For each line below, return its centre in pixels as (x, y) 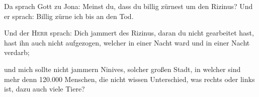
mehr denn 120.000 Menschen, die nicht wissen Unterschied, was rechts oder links (129, 79)
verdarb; (17, 52)
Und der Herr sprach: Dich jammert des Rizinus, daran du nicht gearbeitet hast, (129, 33)
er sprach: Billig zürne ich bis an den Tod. (69, 16)
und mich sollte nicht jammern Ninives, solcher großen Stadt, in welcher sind (122, 69)
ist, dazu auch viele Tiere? (45, 89)
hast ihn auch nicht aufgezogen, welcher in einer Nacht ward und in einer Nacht (127, 42)
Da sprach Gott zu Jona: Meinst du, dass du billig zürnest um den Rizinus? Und (128, 6)
